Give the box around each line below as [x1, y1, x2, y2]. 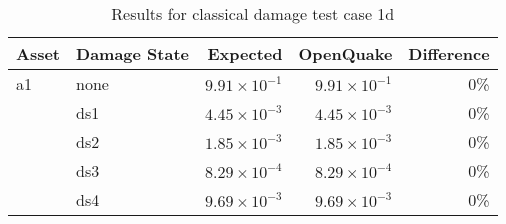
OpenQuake [298, 42, 393, 65]
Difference [408, 42, 490, 65]
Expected [207, 42, 283, 65]
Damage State [76, 42, 190, 65]
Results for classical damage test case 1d [111, 2, 395, 25]
